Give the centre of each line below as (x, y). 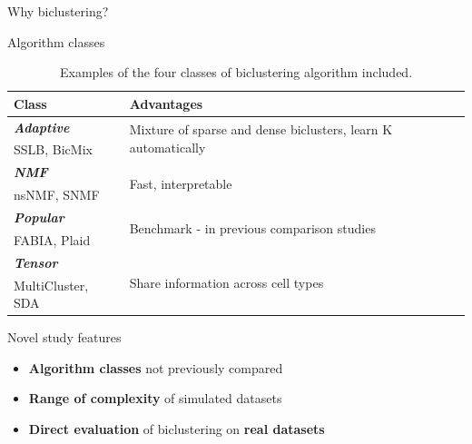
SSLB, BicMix (53, 149)
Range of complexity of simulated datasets (155, 398)
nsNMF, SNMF (57, 195)
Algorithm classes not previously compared (156, 367)
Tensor (36, 262)
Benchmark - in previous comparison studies (252, 228)
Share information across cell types (226, 282)
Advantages (166, 103)
